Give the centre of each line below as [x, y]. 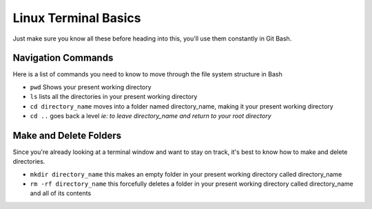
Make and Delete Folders [67, 135]
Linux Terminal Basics [77, 18]
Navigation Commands [63, 58]
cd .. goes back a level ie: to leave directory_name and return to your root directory [151, 116]
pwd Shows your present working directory [91, 87]
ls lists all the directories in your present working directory [114, 97]
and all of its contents [61, 193]
